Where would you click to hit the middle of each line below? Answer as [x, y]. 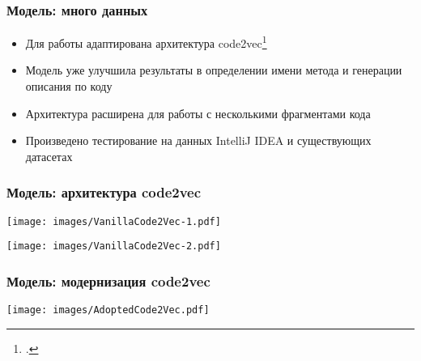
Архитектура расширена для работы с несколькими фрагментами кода [198, 113]
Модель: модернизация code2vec [108, 280]
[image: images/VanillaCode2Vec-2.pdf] [114, 246]
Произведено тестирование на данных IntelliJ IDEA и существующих [198, 140]
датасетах [49, 156]
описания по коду [69, 86]
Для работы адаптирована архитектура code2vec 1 [146, 42]
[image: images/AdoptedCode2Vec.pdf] [108, 310]
